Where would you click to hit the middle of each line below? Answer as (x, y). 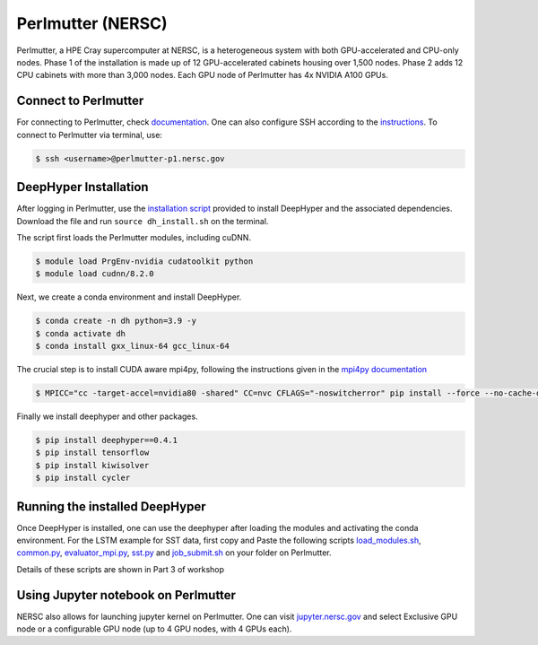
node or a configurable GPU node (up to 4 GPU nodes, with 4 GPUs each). (154, 629)
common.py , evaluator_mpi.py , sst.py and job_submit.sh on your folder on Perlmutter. (174, 553)
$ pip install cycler (83, 478)
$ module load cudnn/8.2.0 (95, 274)
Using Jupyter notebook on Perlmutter (126, 595)
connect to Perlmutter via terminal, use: (90, 135)
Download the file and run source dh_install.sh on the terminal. (143, 221)
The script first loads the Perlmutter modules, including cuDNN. (134, 237)
